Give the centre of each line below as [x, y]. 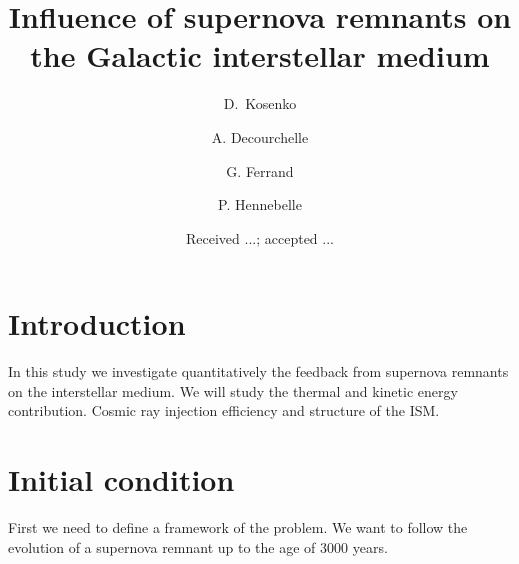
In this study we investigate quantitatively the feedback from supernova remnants [258, 371]
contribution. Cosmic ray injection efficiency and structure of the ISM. [224, 410]
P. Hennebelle [260, 204]
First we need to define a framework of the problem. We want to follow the [238, 527]
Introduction [97, 323]
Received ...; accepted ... [260, 237]
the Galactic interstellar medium [260, 55]
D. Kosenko [260, 103]
